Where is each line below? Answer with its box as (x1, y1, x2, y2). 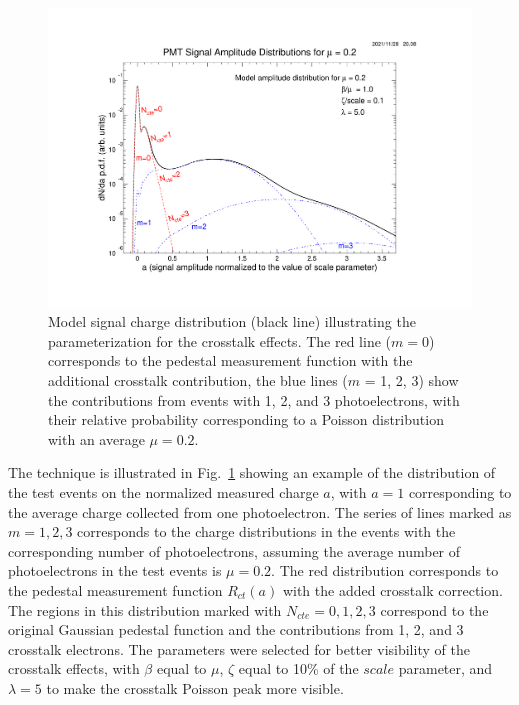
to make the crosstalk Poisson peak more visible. (46, 677, 344, 698)
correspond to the (380, 599, 489, 620)
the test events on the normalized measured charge (8, 482, 319, 502)
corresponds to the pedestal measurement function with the (48, 350, 413, 371)
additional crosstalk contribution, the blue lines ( (48, 370, 348, 391)
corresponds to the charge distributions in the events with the (77, 521, 456, 542)
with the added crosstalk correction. (282, 579, 503, 600)
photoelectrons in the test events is (8, 560, 222, 581)
